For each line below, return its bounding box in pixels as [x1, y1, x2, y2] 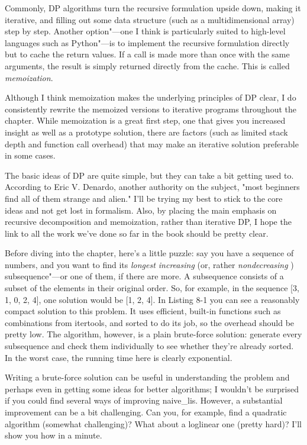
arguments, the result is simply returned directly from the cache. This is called [5, 59, 290, 72]
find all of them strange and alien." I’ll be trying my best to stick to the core [5, 192, 283, 204]
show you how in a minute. [5, 429, 102, 441]
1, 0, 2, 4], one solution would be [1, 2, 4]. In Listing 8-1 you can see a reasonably [5, 293, 300, 305]
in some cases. [5, 149, 56, 162]
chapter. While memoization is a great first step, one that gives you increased [5, 114, 286, 127]
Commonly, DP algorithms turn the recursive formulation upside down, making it [5, 2, 301, 14]
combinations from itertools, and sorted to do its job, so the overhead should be [5, 316, 295, 328]
